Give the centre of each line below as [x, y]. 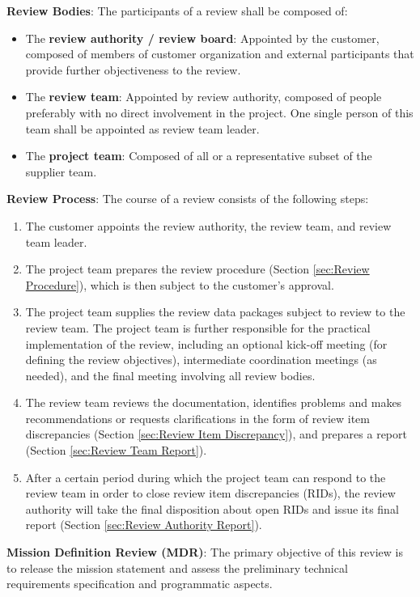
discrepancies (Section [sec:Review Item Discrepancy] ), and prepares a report [216, 434]
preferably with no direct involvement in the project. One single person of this [219, 112]
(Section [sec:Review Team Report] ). [116, 450]
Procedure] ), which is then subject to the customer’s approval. [180, 284]
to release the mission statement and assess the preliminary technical [177, 567]
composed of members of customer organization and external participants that [220, 54]
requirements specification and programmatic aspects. [140, 584]
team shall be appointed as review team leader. [142, 128]
